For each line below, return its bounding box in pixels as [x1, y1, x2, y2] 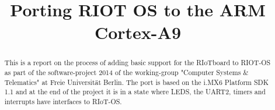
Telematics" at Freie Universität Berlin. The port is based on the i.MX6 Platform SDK [4, 77, 269, 87]
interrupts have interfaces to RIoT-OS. [4, 96, 122, 106]
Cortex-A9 [94, 20, 182, 44]
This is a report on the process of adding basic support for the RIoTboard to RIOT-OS [4, 58, 271, 68]
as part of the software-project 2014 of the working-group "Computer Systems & [4, 68, 249, 77]
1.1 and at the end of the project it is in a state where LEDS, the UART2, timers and [4, 87, 266, 97]
